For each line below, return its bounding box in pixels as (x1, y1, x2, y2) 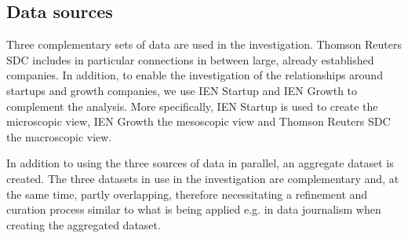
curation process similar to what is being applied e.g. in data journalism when (6, 201, 381, 218)
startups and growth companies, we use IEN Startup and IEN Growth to (6, 82, 358, 98)
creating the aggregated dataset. (6, 216, 161, 233)
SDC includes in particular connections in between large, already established (6, 51, 374, 68)
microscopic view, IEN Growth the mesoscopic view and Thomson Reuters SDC (6, 113, 391, 130)
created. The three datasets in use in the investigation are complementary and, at (6, 170, 399, 186)
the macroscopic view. (6, 128, 112, 145)
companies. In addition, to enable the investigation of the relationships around (6, 67, 383, 83)
